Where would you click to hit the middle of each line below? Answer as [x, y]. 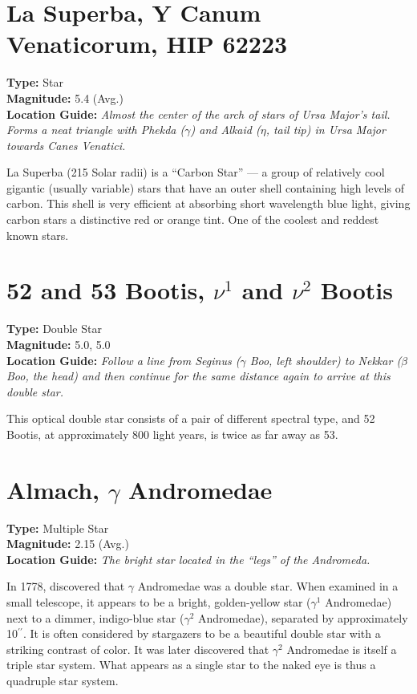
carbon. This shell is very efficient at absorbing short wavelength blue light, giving [208, 203]
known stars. [38, 235]
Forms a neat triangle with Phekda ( [96, 130]
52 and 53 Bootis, [106, 290]
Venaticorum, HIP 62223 [147, 44]
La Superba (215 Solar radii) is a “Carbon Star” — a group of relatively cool [196, 172]
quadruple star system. [63, 680]
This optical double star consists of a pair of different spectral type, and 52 [191, 418]
